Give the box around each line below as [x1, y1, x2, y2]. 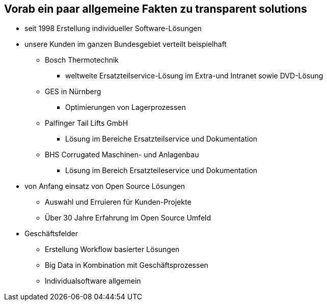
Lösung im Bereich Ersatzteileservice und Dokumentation [65, 166, 258, 175]
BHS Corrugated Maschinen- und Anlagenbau [45, 150, 199, 159]
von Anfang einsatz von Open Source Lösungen [24, 182, 185, 191]
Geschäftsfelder [24, 229, 78, 238]
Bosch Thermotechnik [45, 56, 119, 65]
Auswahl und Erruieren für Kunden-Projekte [45, 198, 192, 207]
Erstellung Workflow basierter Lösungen [45, 245, 180, 254]
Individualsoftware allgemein [45, 276, 141, 286]
